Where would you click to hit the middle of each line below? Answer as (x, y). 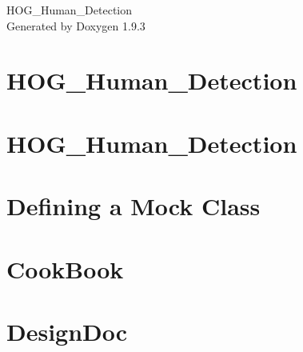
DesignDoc (67, 331)
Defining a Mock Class (134, 206)
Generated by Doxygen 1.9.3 (76, 25)
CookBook (65, 268)
